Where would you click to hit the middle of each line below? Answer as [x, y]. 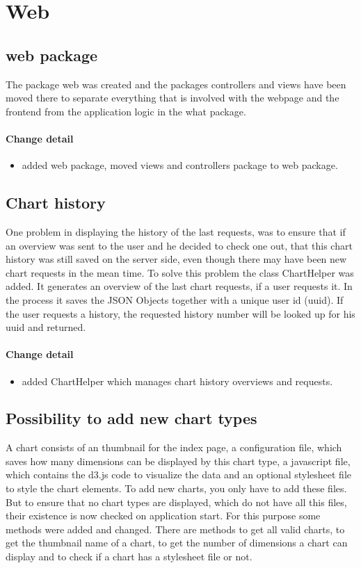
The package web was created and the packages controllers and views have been [176, 84]
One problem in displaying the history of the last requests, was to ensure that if [176, 231]
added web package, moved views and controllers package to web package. [180, 165]
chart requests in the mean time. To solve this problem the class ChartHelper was [180, 272]
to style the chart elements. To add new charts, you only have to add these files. [176, 488]
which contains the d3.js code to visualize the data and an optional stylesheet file [178, 474]
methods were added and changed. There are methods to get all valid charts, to [175, 529]
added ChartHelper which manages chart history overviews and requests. [177, 381]
